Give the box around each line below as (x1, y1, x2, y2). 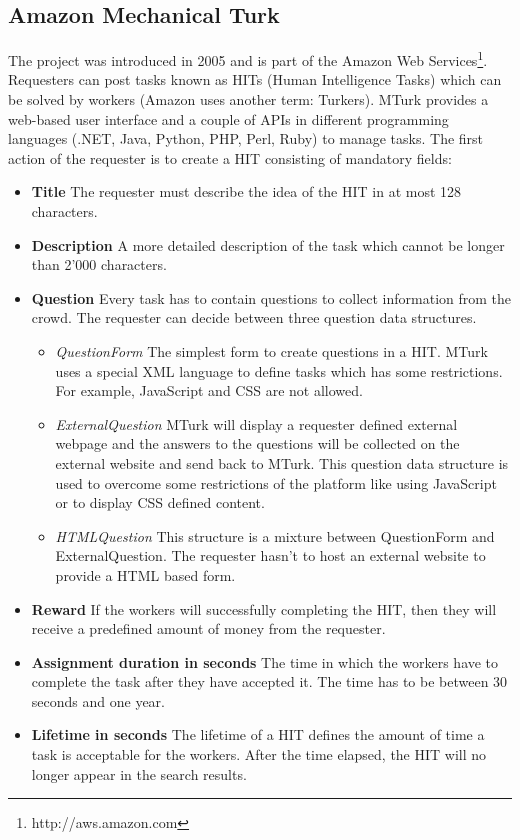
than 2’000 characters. (31, 254, 167, 275)
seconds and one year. (31, 690, 165, 711)
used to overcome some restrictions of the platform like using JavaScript (55, 472, 497, 493)
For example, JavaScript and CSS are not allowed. (55, 380, 363, 401)
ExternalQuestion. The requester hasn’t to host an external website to (55, 545, 486, 566)
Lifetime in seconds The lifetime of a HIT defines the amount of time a (31, 724, 485, 745)
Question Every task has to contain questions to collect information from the (31, 287, 512, 308)
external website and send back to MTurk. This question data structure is (55, 452, 509, 473)
